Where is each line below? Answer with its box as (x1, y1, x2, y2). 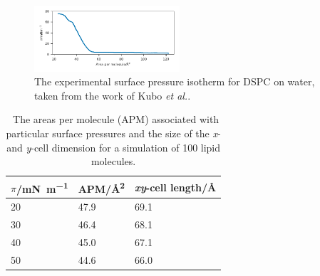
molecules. (91, 154, 136, 169)
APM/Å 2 (78, 179, 125, 196)
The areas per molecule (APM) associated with (13, 112, 220, 127)
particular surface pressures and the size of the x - (6, 125, 221, 140)
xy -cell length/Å (135, 179, 217, 194)
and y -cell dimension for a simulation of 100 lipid (6, 139, 221, 154)
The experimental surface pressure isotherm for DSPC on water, (34, 74, 315, 89)
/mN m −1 (16, 179, 68, 196)
